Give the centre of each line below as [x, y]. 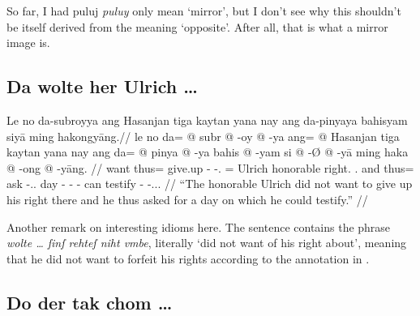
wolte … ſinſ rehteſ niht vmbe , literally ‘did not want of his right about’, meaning [207, 243]
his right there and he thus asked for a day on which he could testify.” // [187, 199]
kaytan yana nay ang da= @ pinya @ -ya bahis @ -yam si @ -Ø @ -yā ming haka [208, 152]
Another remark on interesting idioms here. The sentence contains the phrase [199, 226]
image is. [28, 43]
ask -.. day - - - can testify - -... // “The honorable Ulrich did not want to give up [210, 184]
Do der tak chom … [90, 302]
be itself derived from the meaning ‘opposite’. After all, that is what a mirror [197, 26]
